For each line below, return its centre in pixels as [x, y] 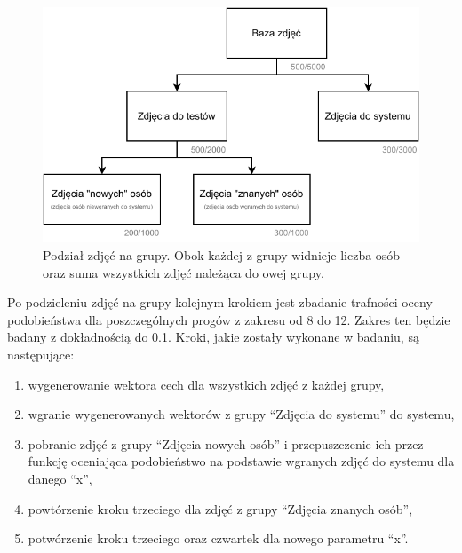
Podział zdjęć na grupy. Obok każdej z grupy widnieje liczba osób [222, 254]
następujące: [41, 354]
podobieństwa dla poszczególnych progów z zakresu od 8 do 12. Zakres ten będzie [229, 319]
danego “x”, [60, 478]
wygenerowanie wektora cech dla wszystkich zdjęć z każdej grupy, [206, 384]
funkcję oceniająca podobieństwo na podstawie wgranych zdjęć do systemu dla [241, 461]
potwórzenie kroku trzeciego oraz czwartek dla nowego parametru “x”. [218, 538]
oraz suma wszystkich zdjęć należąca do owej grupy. [183, 272]
